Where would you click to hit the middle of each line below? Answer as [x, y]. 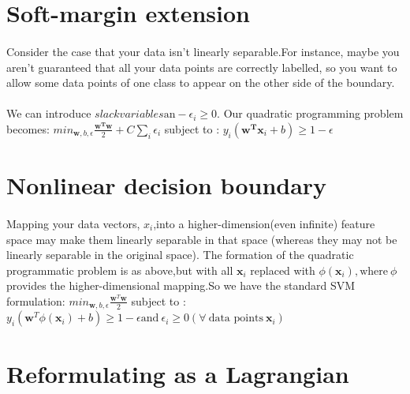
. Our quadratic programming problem [310, 113]
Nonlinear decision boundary [167, 185]
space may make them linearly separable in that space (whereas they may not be [202, 239]
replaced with [283, 270]
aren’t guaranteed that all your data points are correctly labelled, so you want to [202, 67]
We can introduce [49, 113]
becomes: [28, 128]
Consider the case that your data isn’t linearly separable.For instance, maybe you [203, 51]
